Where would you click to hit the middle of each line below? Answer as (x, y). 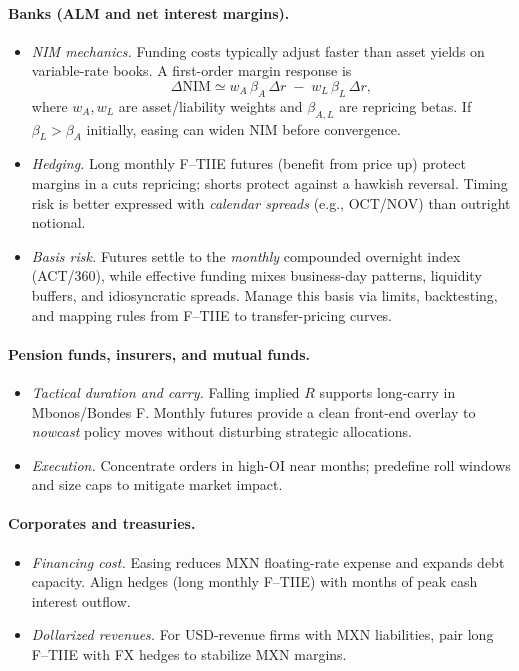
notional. (58, 222)
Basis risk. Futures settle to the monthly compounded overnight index (246, 255)
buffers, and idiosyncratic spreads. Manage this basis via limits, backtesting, (264, 294)
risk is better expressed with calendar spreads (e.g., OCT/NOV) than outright (271, 202)
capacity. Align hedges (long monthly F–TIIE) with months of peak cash (254, 581)
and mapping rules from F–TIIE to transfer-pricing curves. (212, 314)
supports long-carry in (387, 391)
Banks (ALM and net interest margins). (149, 12)
